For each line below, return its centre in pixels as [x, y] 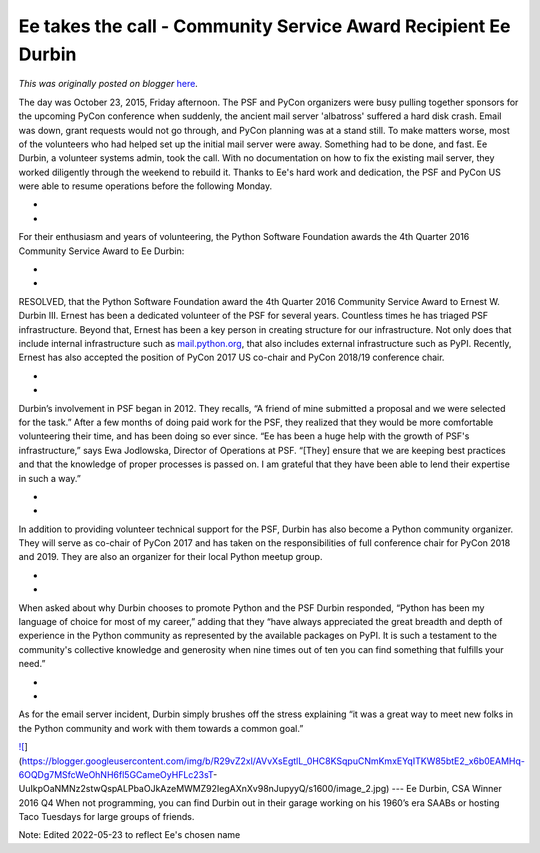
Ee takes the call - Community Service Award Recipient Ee [264, 26]
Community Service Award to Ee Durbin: [101, 251]
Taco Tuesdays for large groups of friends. [106, 817]
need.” [32, 664]
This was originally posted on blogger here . [108, 84]
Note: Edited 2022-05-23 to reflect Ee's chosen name [129, 835]
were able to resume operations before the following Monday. [145, 186]
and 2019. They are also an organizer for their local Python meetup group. [170, 557]
